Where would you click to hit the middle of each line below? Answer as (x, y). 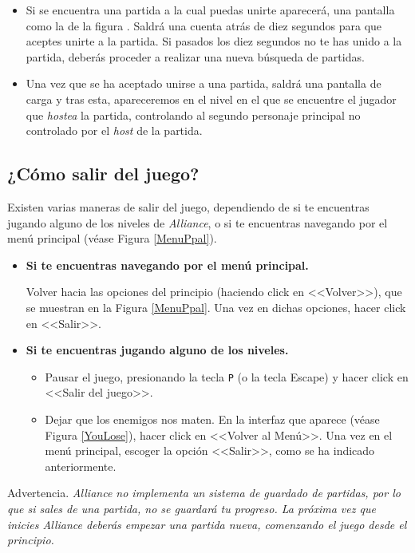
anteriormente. (81, 466)
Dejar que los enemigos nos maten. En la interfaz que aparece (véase (212, 419)
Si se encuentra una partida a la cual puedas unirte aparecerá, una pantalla (210, 10)
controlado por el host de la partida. (114, 130)
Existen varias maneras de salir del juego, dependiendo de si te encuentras (188, 206)
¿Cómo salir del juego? (103, 174)
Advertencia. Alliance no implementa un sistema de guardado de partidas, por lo (204, 493)
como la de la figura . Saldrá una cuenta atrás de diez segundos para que (204, 25)
